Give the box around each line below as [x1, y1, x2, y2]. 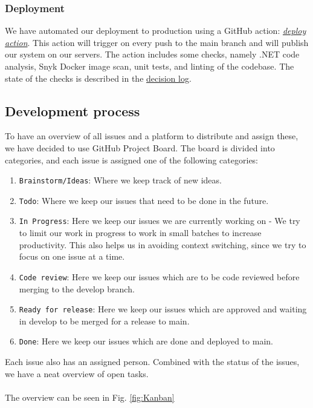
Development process [5, 101, 140, 120]
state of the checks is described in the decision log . [5, 71, 192, 84]
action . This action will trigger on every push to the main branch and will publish [5, 36, 309, 48]
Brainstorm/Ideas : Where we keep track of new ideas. [19, 174, 222, 186]
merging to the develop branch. [19, 282, 135, 295]
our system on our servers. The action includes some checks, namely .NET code [5, 48, 300, 61]
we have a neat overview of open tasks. [5, 367, 149, 380]
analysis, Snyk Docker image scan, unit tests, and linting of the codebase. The [5, 60, 294, 72]
